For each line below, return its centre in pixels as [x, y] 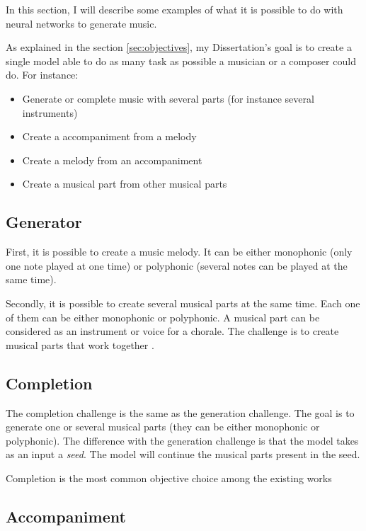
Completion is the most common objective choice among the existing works [169, 478]
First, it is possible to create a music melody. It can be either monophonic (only [179, 252]
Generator [44, 222]
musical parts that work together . [80, 344]
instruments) [50, 112]
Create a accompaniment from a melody [109, 136]
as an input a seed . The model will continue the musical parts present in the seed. [183, 454]
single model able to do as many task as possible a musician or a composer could [181, 61]
